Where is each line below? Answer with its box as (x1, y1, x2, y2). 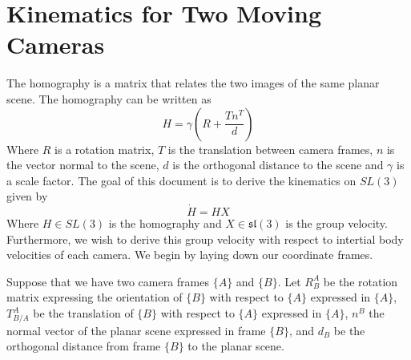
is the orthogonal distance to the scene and (172, 156, 384, 173)
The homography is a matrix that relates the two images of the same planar (6, 75, 380, 91)
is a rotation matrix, (54, 140, 155, 157)
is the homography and (108, 215, 222, 232)
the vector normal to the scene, (6, 156, 159, 173)
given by (6, 188, 48, 204)
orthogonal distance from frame (6, 338, 161, 354)
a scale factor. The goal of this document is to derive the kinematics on (6, 172, 357, 188)
